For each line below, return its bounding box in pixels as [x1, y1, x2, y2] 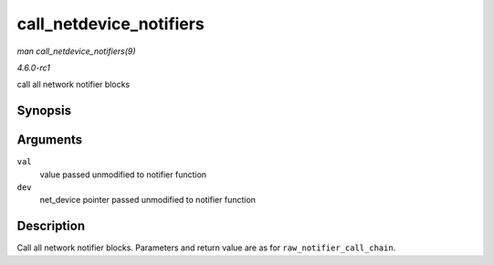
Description [16, 218, 86, 234]
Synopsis [16, 103, 72, 119]
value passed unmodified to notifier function [39, 169, 207, 180]
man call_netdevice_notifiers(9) [16, 46, 136, 57]
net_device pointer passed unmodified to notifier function [39, 195, 256, 206]
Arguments [16, 132, 83, 148]
